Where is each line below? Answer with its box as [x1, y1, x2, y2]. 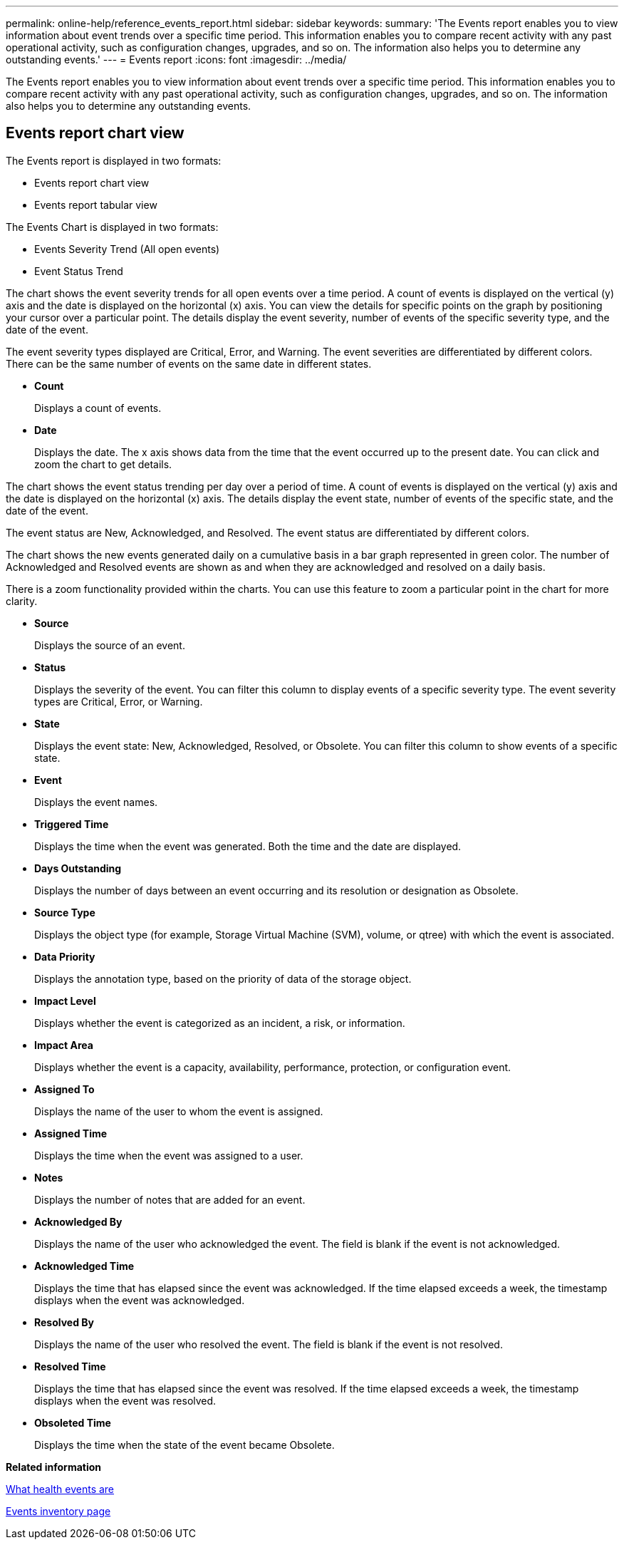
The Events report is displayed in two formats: [6, 154, 222, 167]
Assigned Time [34, 1127, 108, 1140]
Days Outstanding [34, 862, 122, 874]
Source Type [34, 906, 95, 919]
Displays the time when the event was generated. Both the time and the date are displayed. [34, 839, 462, 852]
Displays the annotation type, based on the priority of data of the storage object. [34, 972, 412, 985]
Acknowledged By [34, 1215, 123, 1228]
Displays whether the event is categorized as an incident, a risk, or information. [34, 1016, 405, 1029]
